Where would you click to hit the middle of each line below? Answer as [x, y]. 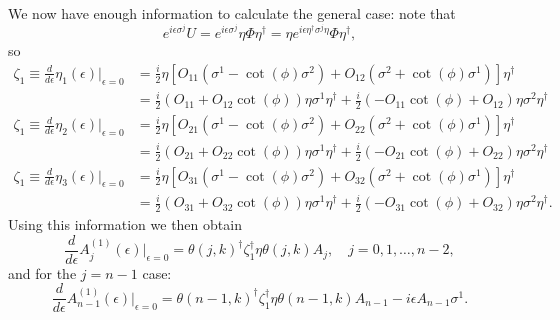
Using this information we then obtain [125, 224]
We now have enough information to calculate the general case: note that [232, 13]
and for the [42, 272]
